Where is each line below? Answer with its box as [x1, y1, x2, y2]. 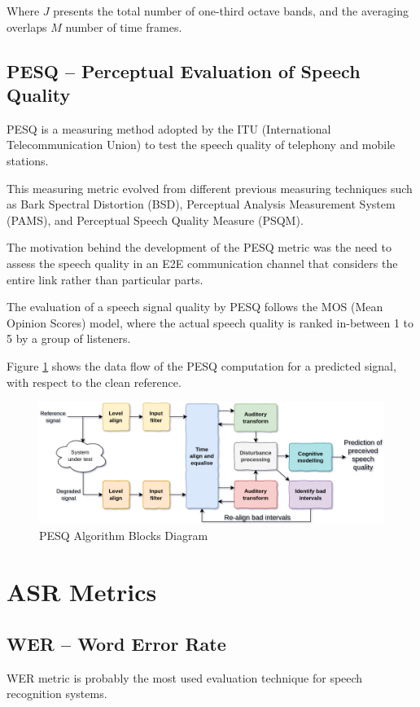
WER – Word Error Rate [7, 630, 226, 656]
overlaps [7, 18, 47, 35]
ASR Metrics [7, 575, 157, 608]
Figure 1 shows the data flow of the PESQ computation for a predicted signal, [7, 357, 396, 374]
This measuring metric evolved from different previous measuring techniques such [7, 179, 413, 196]
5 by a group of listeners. [7, 330, 131, 347]
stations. [7, 151, 49, 169]
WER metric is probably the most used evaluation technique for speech [7, 669, 363, 686]
